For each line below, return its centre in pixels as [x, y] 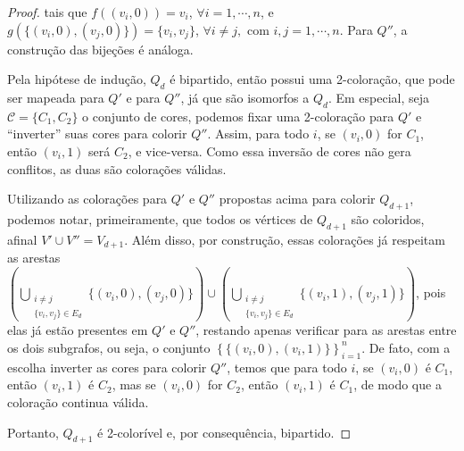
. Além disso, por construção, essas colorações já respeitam [285, 239]
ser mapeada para [56, 97]
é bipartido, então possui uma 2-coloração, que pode [312, 79]
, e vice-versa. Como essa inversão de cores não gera [269, 150]
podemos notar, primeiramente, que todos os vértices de [160, 218]
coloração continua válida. [78, 401]
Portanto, [33, 432]
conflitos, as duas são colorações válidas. [117, 168]
